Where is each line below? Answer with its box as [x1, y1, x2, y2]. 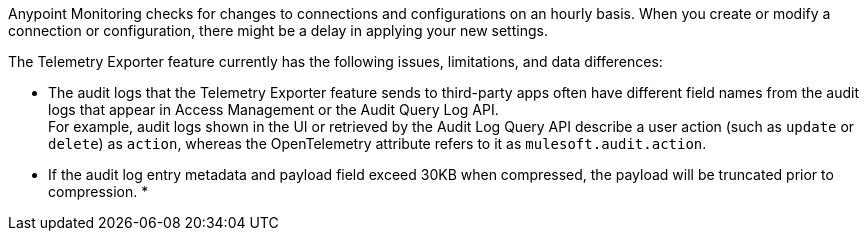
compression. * [48, 183, 149, 200]
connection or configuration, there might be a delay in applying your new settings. [8, 22, 548, 39]
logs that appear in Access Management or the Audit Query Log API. [48, 101, 499, 118]
